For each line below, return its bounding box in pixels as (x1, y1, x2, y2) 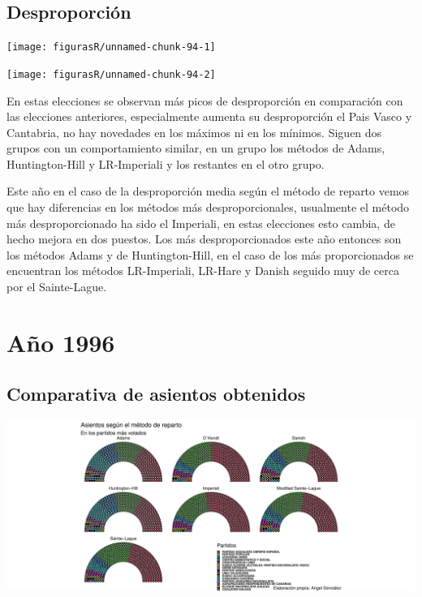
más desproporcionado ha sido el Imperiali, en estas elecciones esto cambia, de (6, 214, 395, 231)
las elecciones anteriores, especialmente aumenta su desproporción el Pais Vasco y (6, 108, 412, 125)
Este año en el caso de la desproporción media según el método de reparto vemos (6, 183, 410, 200)
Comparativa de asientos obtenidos (6, 381, 306, 406)
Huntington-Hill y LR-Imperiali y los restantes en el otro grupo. (6, 155, 325, 172)
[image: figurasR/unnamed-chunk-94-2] (6, 68, 216, 80)
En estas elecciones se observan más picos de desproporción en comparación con (6, 92, 403, 109)
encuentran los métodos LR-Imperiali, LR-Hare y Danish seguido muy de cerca (6, 262, 400, 279)
